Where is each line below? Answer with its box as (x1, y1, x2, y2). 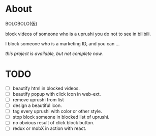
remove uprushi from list (12, 97, 65, 102)
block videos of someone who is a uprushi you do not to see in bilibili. (5, 31, 151, 37)
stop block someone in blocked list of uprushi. (12, 114, 110, 120)
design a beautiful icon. (12, 102, 62, 108)
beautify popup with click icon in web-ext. (12, 91, 101, 97)
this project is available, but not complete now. (5, 50, 103, 57)
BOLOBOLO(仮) (5, 20, 38, 26)
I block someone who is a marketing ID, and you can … (5, 40, 120, 46)
